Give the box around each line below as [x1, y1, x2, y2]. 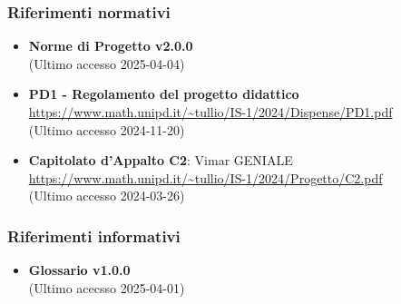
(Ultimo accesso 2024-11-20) [28, 120, 185, 139]
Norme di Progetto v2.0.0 [28, 36, 193, 55]
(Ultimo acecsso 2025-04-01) [28, 278, 185, 297]
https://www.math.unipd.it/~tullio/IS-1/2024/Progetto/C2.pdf [28, 168, 383, 187]
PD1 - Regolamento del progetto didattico [28, 84, 299, 103]
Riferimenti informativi [7, 224, 181, 247]
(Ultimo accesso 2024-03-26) [28, 186, 185, 205]
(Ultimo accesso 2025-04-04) [28, 54, 185, 73]
